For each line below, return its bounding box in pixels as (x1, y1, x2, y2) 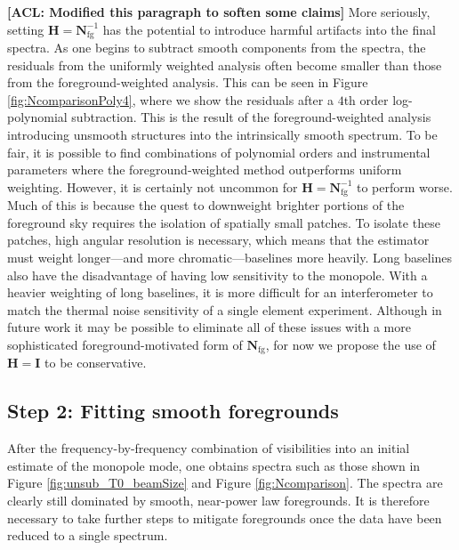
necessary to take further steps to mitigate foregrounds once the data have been (7, 508, 442, 527)
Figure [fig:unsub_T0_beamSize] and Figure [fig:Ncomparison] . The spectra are (7, 473, 443, 492)
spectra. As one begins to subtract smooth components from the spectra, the (7, 38, 426, 57)
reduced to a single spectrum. (7, 526, 168, 545)
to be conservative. (44, 353, 147, 372)
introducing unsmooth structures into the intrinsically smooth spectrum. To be (7, 125, 438, 144)
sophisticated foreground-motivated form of (7, 336, 243, 353)
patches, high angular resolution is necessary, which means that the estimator (7, 231, 430, 249)
